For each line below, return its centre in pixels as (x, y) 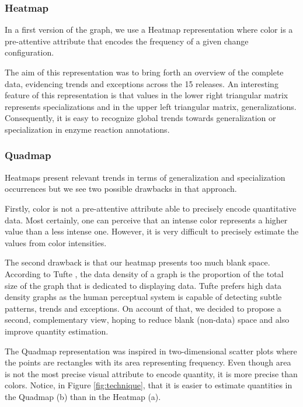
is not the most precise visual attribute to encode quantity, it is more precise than (151, 373)
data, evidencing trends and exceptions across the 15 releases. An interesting (142, 83)
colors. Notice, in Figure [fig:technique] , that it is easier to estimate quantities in (149, 385)
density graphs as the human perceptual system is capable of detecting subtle (143, 297)
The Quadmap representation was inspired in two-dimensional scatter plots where (151, 351)
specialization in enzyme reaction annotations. (87, 129)
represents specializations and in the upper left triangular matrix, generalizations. (151, 106)
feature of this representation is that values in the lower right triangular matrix (147, 95)
